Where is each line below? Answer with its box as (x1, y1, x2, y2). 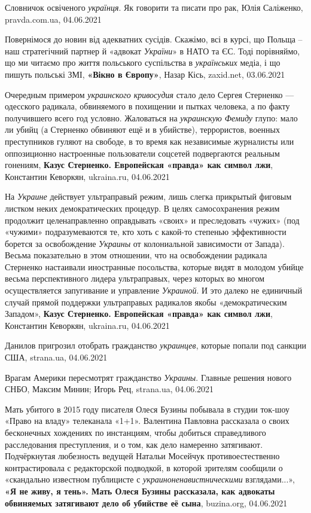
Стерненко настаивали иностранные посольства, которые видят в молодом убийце (5, 260, 304, 273)
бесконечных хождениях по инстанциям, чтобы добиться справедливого (5, 426, 266, 438)
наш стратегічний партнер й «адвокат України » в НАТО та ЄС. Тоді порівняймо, (5, 44, 300, 57)
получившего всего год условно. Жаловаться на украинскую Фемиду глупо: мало (5, 111, 298, 124)
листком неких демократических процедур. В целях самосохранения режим (5, 201, 280, 214)
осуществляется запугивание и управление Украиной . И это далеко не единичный (5, 284, 303, 297)
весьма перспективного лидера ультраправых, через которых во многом (5, 272, 265, 285)
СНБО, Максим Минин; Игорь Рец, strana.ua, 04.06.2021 (5, 383, 214, 395)
